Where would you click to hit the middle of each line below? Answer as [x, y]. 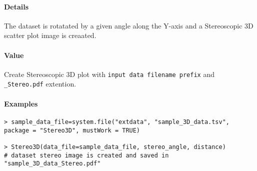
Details [16, 6]
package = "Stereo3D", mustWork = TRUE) [72, 130]
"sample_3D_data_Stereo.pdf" [52, 164]
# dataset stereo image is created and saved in [86, 155]
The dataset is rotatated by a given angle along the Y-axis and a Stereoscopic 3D [129, 25]
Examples [21, 103]
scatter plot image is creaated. [50, 35]
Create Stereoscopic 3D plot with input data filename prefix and [109, 74]
